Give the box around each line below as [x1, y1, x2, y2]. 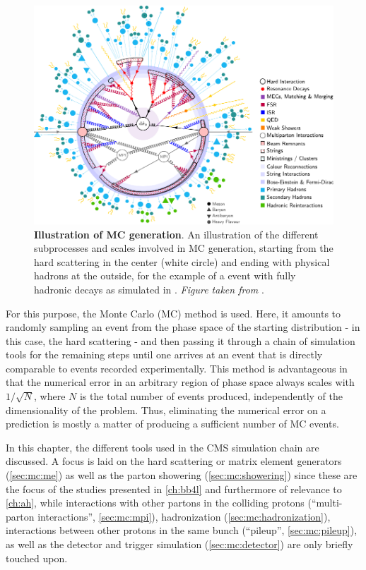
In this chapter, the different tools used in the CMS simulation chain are [6, 439, 319, 454]
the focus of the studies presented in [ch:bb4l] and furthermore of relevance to [6, 481, 342, 496]
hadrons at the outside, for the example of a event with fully [34, 268, 296, 283]
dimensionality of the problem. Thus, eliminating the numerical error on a [6, 402, 326, 417]
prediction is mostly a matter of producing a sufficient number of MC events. [6, 416, 339, 431]
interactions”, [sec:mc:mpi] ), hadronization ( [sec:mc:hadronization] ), [37, 509, 331, 523]
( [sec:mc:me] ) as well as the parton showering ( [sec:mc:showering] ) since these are [6, 468, 358, 483]
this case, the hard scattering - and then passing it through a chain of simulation [6, 333, 355, 348]
